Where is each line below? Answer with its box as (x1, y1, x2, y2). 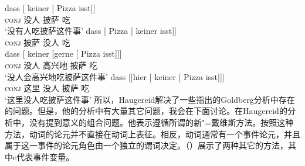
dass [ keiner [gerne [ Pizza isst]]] (5, 47, 122, 60)
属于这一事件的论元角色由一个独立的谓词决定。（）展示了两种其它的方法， (5, 139, 288, 151)
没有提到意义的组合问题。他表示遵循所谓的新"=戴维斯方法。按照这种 (29, 116, 294, 128)
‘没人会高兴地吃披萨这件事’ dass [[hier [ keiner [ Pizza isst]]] (5, 70, 225, 82)
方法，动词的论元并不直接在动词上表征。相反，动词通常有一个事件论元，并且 (5, 127, 300, 140)
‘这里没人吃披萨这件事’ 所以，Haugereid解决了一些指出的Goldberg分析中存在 (5, 93, 295, 105)
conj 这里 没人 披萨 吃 (5, 82, 90, 94)
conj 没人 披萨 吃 (5, 13, 70, 25)
